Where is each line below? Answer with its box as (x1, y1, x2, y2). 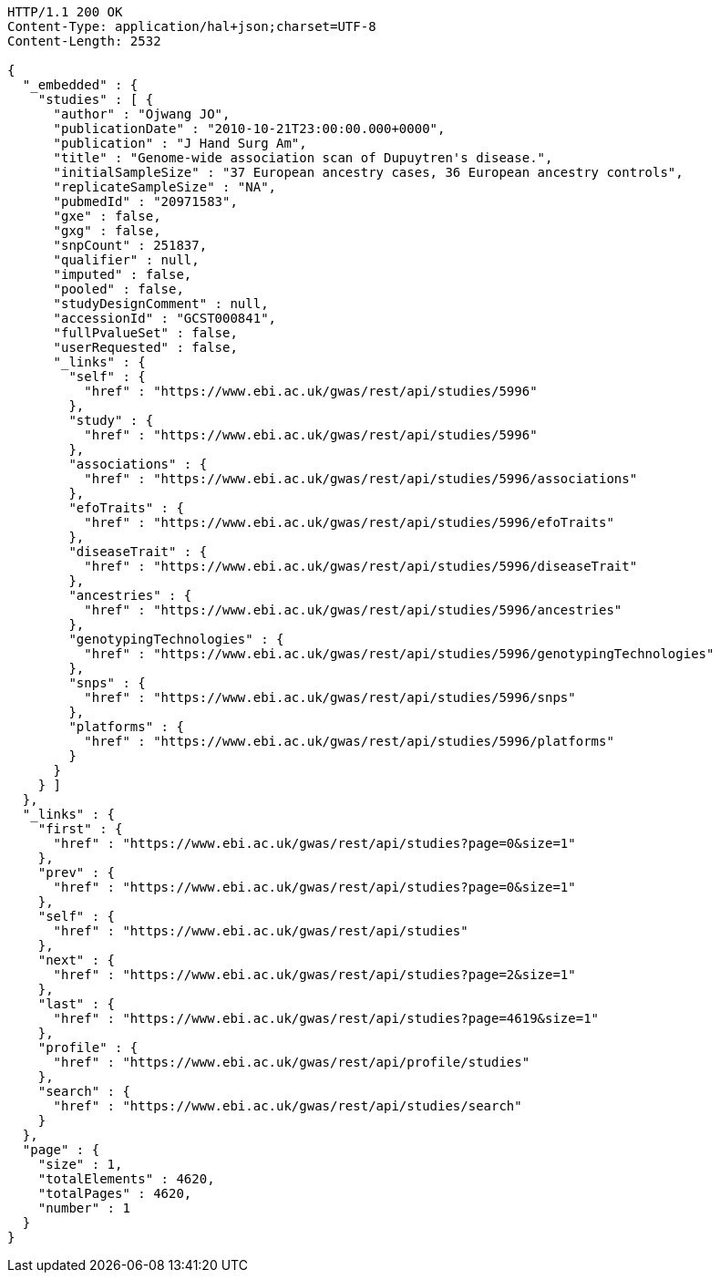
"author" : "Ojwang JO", (53, 107, 231, 121)
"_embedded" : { (22, 77, 139, 92)
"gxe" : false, (53, 209, 161, 223)
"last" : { (37, 996, 116, 1011)
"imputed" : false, (53, 267, 192, 282)
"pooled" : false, (53, 282, 184, 296)
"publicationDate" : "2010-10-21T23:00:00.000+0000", (53, 121, 446, 136)
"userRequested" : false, (53, 340, 238, 355)
